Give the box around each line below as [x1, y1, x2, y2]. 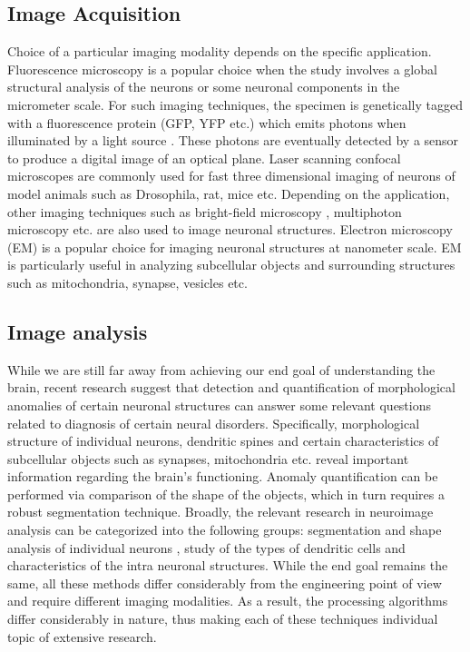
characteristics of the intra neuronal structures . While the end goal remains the [7, 556, 448, 575]
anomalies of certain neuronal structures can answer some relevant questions [7, 395, 432, 414]
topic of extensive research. [7, 627, 157, 646]
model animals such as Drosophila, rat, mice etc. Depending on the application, [7, 183, 450, 203]
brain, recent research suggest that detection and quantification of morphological [7, 378, 455, 397]
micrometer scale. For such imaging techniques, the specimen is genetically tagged [7, 94, 463, 114]
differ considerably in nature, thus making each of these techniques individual [7, 609, 438, 628]
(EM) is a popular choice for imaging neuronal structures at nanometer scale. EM [7, 237, 462, 256]
